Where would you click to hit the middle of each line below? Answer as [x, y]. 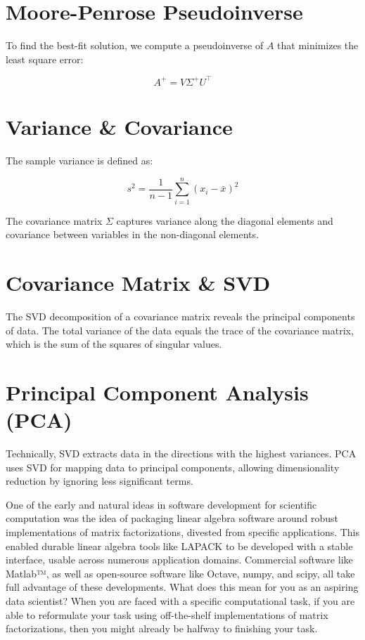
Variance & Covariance [119, 126]
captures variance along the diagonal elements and [225, 220]
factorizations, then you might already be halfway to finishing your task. [162, 628]
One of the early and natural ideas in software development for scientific [161, 504]
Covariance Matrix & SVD [138, 283]
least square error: [45, 59]
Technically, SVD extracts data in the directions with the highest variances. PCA [181, 453]
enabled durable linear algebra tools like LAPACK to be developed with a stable [179, 546]
